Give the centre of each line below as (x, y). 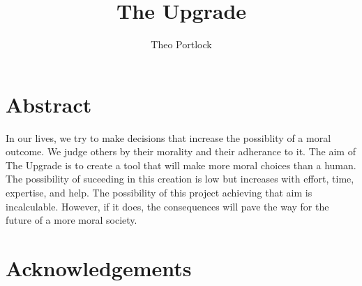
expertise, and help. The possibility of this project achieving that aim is (159, 193)
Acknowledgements (99, 268)
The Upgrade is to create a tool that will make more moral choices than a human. (181, 165)
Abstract (49, 104)
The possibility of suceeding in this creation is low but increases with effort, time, (180, 179)
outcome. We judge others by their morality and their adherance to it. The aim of (181, 151)
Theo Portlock (181, 44)
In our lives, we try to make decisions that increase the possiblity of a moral (168, 137)
